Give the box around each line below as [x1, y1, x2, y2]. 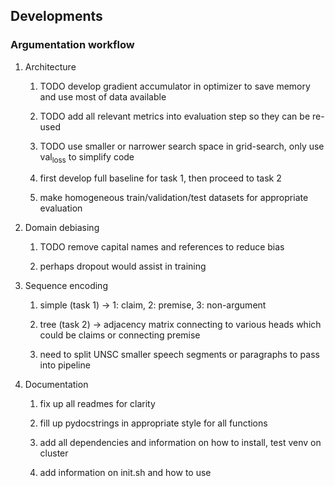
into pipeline [39, 359, 91, 371]
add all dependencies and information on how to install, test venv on [39, 437, 322, 449]
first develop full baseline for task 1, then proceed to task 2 [39, 172, 282, 184]
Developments [10, 8, 103, 25]
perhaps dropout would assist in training [39, 260, 207, 273]
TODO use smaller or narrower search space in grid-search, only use [39, 140, 325, 152]
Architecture [24, 60, 77, 73]
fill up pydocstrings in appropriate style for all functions [39, 417, 268, 429]
